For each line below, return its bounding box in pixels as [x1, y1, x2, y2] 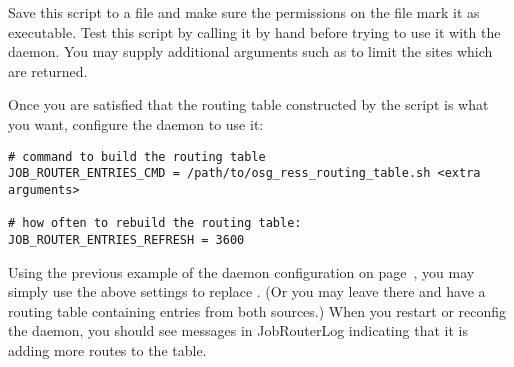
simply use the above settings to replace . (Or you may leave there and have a [8, 281, 486, 302]
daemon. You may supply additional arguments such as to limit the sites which [8, 41, 493, 62]
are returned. [8, 60, 88, 81]
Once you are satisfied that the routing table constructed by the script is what [8, 94, 489, 115]
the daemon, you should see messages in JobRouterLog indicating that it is [8, 320, 468, 341]
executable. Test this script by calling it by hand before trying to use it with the [8, 21, 501, 42]
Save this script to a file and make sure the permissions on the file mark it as [8, 2, 480, 22]
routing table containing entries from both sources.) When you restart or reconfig [8, 300, 507, 321]
